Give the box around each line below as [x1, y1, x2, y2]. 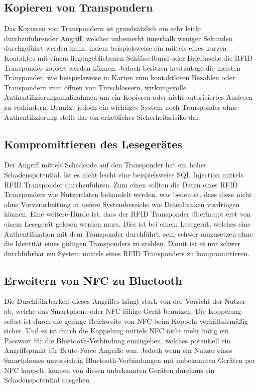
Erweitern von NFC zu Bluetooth [4, 272, 182, 288]
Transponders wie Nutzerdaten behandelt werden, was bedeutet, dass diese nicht [4, 189, 252, 200]
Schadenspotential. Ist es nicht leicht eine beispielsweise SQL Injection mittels [4, 169, 243, 179]
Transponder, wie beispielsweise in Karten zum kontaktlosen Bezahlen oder [4, 72, 235, 83]
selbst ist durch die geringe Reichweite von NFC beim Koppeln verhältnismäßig [4, 315, 248, 326]
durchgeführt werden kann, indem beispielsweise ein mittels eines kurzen [4, 43, 227, 53]
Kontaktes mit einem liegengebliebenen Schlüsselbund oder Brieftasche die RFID [4, 52, 253, 63]
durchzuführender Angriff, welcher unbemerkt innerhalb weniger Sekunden [4, 33, 233, 43]
